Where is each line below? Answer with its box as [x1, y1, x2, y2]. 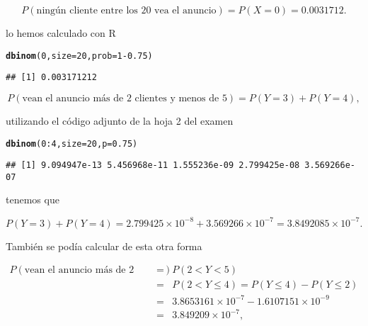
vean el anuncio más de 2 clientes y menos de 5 [22, 93, 227, 103]
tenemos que [6, 192, 59, 207]
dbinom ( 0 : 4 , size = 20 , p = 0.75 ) [6, 138, 138, 149]
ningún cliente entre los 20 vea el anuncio [36, 6, 217, 16]
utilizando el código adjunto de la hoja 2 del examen [6, 113, 234, 128]
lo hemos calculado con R [6, 26, 116, 40]
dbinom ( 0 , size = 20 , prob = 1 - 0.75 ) [6, 50, 153, 61]
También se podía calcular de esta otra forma [6, 238, 202, 253]
